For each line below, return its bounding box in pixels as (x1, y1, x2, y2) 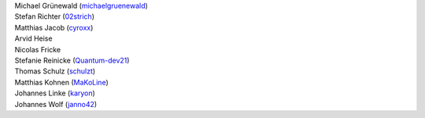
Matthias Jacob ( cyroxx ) (14, 23, 94, 32)
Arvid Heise (14, 34, 53, 43)
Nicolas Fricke (14, 45, 61, 54)
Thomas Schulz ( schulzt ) (14, 66, 96, 76)
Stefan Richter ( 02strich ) (14, 12, 94, 21)
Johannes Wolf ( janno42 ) (14, 99, 98, 109)
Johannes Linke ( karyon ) (14, 88, 96, 98)
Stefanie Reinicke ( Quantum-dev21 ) (14, 55, 130, 65)
